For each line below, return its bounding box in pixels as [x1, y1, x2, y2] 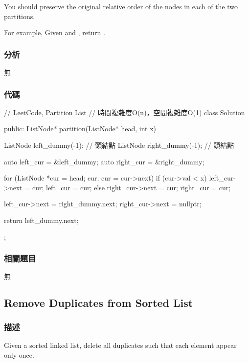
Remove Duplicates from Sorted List [4, 295, 193, 310]
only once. [4, 349, 34, 360]
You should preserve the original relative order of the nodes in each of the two [4, 1, 238, 11]
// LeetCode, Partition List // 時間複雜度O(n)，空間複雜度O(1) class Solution [4, 107, 245, 117]
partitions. [4, 11, 35, 21]
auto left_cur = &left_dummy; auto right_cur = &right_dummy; [4, 156, 204, 166]
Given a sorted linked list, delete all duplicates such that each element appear [4, 340, 237, 350]
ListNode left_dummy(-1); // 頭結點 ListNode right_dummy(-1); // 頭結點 [4, 140, 234, 150]
